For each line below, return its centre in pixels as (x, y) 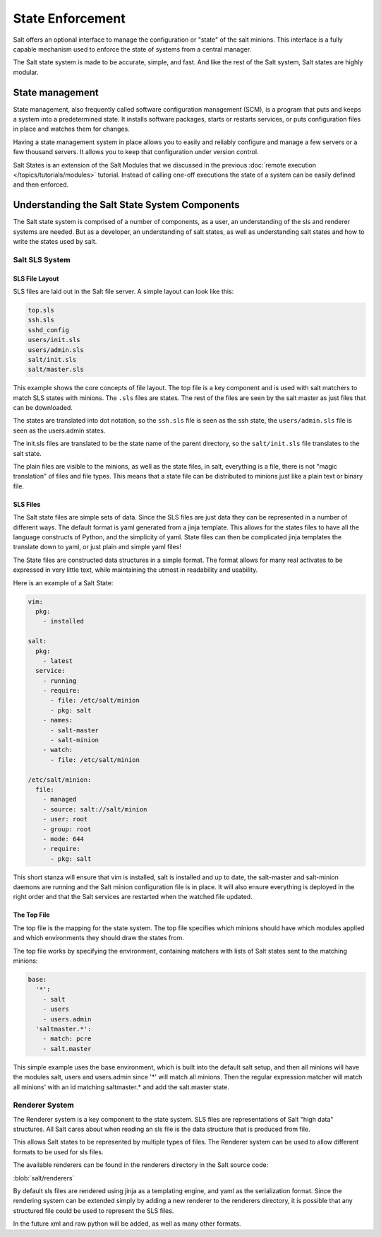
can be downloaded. (43, 408)
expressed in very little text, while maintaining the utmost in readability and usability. (135, 570)
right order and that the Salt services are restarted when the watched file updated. (133, 897)
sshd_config (49, 330)
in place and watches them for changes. (71, 129)
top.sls (41, 310)
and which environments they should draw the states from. (99, 938)
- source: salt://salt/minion (95, 809)
